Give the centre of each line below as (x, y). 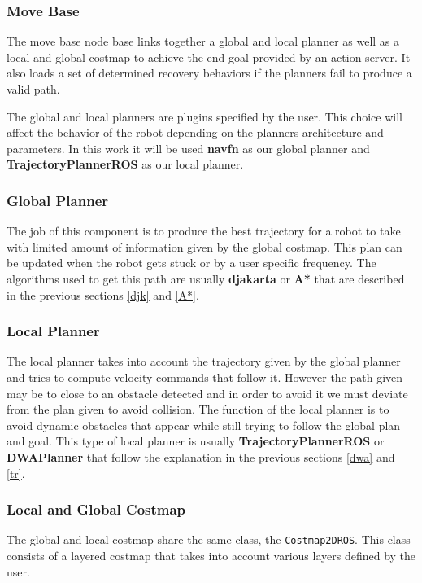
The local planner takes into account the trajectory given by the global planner (204, 361)
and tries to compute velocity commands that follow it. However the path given (205, 377)
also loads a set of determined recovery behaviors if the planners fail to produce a (209, 73)
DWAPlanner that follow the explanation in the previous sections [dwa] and (201, 456)
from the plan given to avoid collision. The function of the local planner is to (198, 409)
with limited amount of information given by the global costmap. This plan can (204, 246)
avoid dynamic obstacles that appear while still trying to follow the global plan (204, 425)
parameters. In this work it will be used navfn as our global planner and (188, 148)
